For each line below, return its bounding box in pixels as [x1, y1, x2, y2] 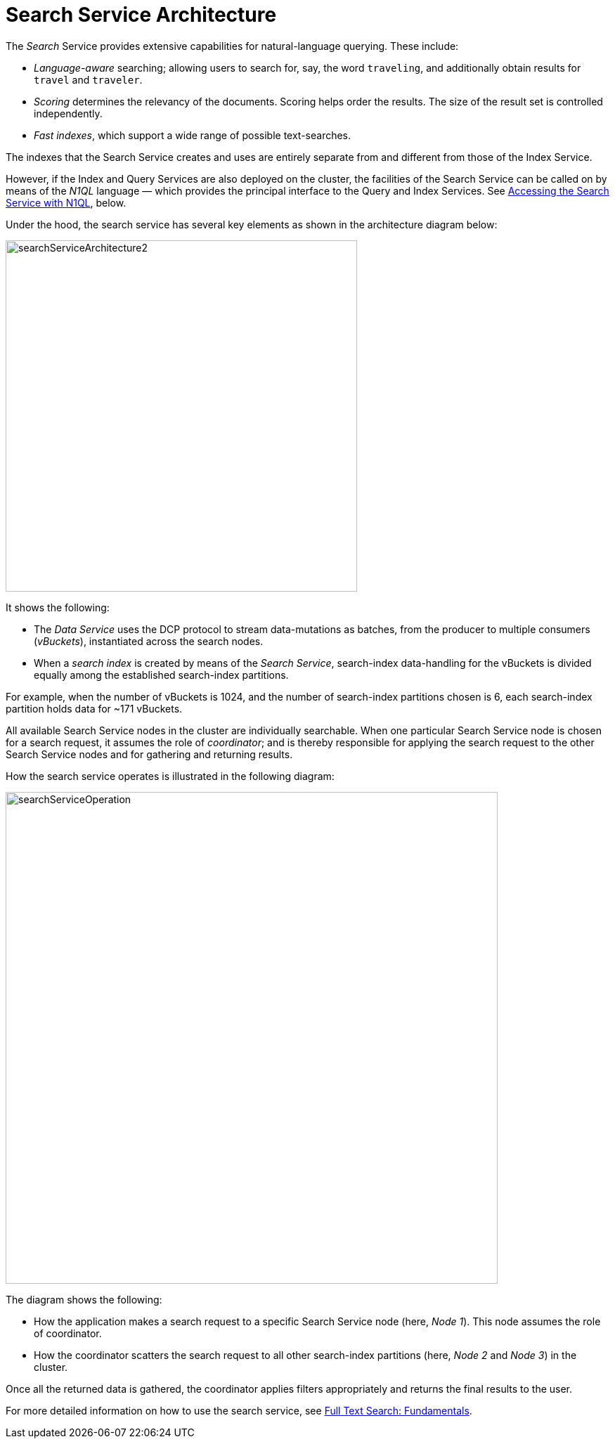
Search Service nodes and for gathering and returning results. [6, 748, 293, 760]
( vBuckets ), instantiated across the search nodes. [34, 635, 264, 647]
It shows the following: [6, 601, 110, 613]
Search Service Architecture [6, 3, 277, 27]
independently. [34, 107, 103, 119]
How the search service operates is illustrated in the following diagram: [6, 769, 335, 782]
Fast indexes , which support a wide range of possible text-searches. [34, 129, 351, 141]
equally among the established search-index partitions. [34, 668, 289, 681]
